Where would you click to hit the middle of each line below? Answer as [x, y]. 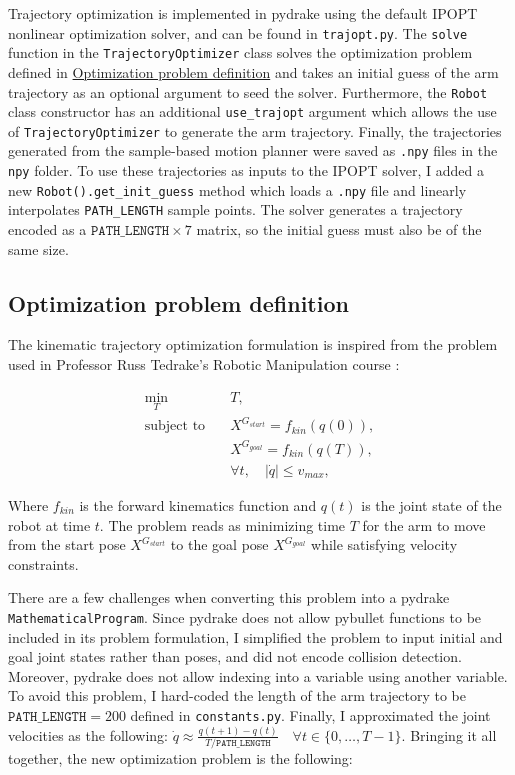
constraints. [43, 563]
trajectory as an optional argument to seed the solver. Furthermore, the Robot [248, 91]
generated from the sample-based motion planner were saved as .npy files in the [253, 150]
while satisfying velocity [384, 544]
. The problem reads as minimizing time [222, 524]
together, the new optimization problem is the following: [180, 758]
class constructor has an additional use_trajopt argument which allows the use [252, 111]
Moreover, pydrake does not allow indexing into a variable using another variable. [258, 675]
